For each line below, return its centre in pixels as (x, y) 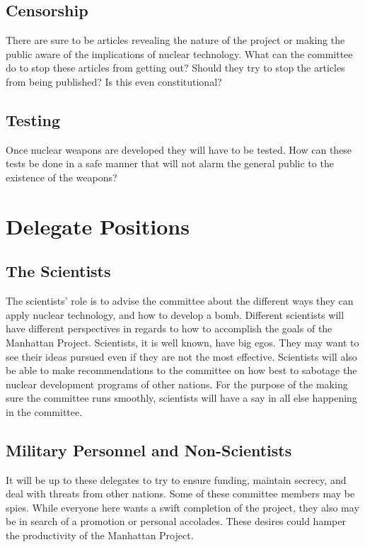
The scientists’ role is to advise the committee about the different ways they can (180, 301)
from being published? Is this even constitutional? (114, 81)
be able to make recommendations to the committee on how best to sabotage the (181, 370)
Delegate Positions (98, 226)
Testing (33, 119)
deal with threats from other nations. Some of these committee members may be (180, 494)
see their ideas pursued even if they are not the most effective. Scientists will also (181, 356)
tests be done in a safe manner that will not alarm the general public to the (170, 163)
